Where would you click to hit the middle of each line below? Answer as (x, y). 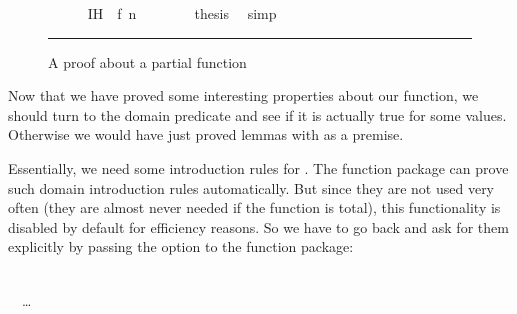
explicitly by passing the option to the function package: (181, 246)
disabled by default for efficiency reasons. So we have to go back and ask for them (258, 226)
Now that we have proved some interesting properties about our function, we (243, 95)
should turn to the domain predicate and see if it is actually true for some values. (257, 114)
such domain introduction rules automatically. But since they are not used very (251, 187)
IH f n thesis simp (182, 13)
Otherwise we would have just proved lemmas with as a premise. (206, 134)
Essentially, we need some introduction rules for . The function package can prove (258, 167)
